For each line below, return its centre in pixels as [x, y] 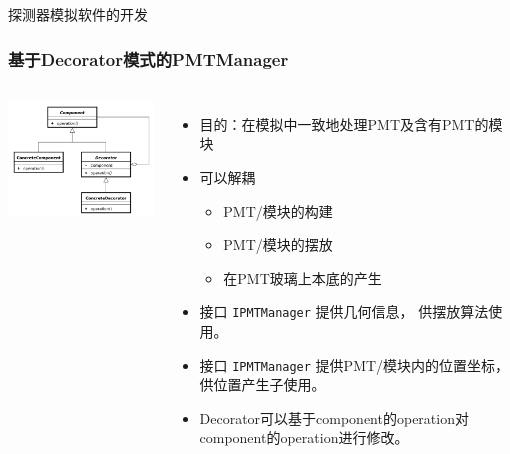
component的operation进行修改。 [304, 437]
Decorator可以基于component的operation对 [334, 417]
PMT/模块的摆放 [278, 244]
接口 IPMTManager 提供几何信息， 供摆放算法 [344, 311]
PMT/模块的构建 [278, 210]
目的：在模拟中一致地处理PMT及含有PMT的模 [351, 123]
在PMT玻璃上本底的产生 [302, 277]
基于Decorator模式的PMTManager [148, 58]
